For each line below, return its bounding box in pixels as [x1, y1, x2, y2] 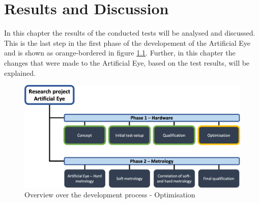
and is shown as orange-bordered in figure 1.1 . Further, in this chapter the [4, 47, 236, 58]
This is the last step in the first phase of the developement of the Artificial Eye [4, 37, 251, 48]
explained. [4, 67, 36, 78]
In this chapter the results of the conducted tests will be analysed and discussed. [4, 27, 255, 38]
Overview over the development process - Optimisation [24, 189, 195, 200]
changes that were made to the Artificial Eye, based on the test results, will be [4, 57, 250, 68]
